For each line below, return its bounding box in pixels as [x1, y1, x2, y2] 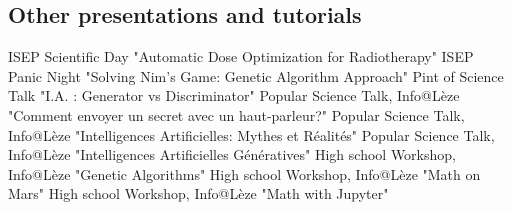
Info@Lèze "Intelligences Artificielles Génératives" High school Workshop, [8, 144, 456, 165]
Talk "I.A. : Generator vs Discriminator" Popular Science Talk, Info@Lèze [8, 85, 460, 106]
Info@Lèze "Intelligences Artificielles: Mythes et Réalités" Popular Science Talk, [8, 124, 495, 145]
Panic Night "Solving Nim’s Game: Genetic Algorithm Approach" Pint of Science [8, 65, 504, 86]
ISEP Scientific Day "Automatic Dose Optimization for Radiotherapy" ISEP [8, 46, 474, 67]
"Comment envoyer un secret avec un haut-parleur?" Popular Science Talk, [8, 104, 465, 125]
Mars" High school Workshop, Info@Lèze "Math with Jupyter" [8, 183, 389, 204]
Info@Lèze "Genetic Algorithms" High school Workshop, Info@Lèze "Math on [8, 163, 481, 184]
